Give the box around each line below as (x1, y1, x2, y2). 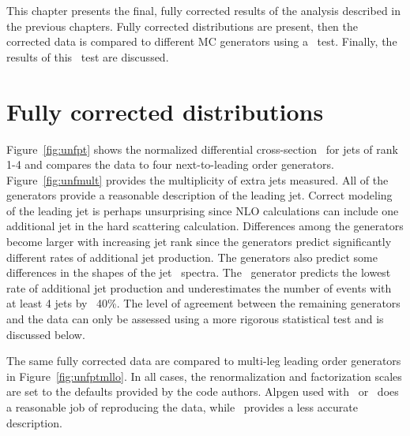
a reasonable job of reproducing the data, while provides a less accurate (6, 399, 359, 415)
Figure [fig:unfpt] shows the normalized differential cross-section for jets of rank (6, 140, 398, 157)
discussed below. (6, 326, 85, 342)
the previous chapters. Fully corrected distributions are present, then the (6, 17, 358, 34)
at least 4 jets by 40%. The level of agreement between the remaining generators (6, 295, 401, 311)
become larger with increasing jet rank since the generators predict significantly (6, 233, 392, 250)
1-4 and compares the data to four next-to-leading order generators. (6, 156, 334, 173)
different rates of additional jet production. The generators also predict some (6, 248, 378, 265)
